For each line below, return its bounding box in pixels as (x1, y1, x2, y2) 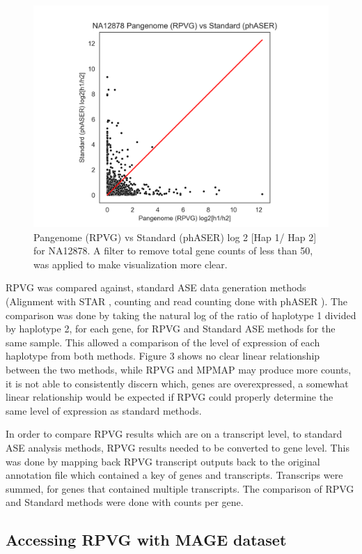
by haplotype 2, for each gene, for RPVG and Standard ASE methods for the (6, 321, 336, 336)
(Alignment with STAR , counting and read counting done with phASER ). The (6, 293, 348, 308)
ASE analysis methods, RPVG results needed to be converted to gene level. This (6, 440, 349, 454)
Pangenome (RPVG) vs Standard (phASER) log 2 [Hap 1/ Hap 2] (33, 229, 317, 244)
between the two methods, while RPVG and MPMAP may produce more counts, (6, 362, 352, 376)
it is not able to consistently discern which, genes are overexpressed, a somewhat (6, 376, 349, 390)
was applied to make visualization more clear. (33, 256, 228, 271)
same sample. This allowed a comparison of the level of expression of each (6, 334, 320, 349)
